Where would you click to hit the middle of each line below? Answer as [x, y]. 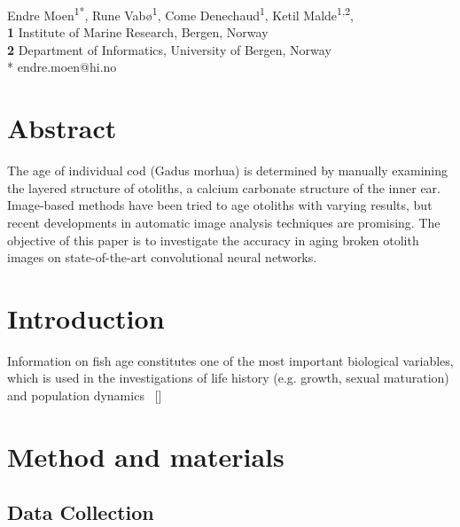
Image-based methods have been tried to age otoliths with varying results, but [220, 205]
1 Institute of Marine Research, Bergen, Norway [138, 32]
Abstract [62, 128]
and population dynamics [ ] [85, 395]
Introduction [86, 318]
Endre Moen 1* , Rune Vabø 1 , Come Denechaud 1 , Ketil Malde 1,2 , [180, 14]
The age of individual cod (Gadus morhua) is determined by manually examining [227, 170]
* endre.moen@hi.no [62, 67]
